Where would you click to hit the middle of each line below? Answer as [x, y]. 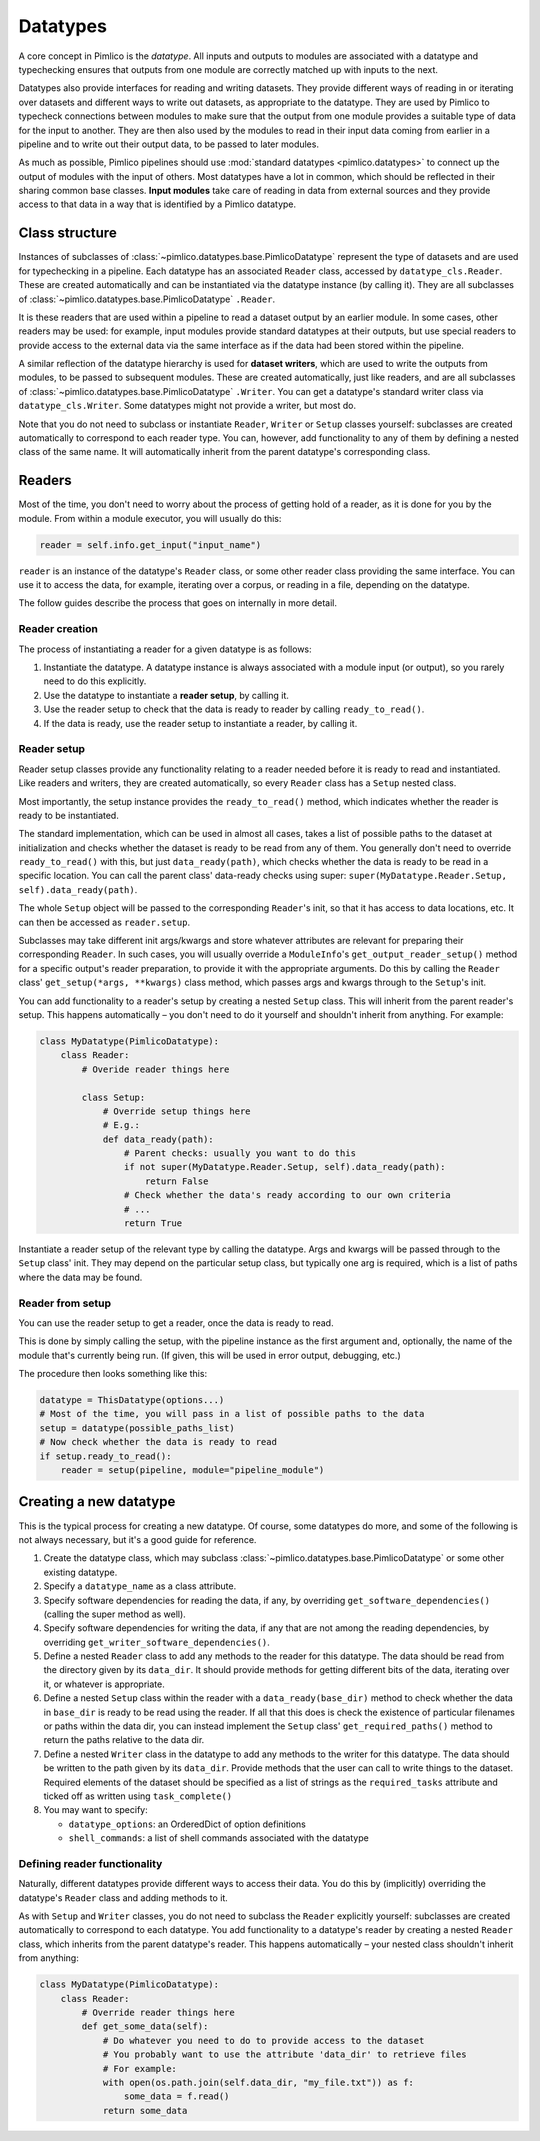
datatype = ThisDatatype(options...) [132, 1400]
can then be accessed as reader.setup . [104, 922]
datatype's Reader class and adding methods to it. [123, 1897]
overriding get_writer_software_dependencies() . [156, 1642]
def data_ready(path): [158, 1139]
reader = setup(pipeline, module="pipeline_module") [192, 1470]
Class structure [67, 233]
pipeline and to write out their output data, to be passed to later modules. [169, 144]
